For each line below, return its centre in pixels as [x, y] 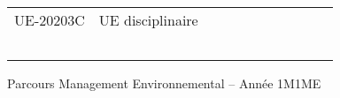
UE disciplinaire [148, 20]
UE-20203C [50, 20]
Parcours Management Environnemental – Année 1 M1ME [164, 83]
